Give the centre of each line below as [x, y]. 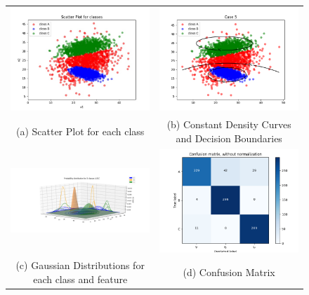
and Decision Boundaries [229, 138]
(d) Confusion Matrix [229, 272]
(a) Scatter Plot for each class [80, 131]
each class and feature [80, 279]
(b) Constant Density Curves [229, 124]
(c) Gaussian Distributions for [80, 265]
